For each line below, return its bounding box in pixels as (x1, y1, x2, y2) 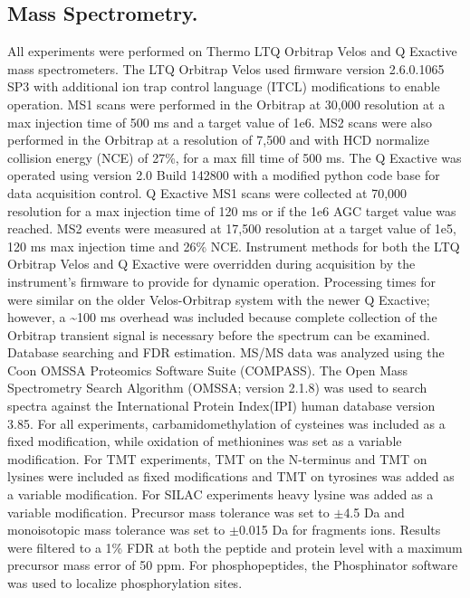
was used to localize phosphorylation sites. (7, 574, 243, 593)
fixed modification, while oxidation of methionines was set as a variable (7, 432, 402, 451)
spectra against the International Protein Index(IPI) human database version (7, 396, 436, 415)
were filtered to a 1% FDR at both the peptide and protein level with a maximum (7, 537, 463, 556)
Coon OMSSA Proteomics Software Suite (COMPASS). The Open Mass (7, 360, 408, 379)
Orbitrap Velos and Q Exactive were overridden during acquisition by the (7, 254, 416, 273)
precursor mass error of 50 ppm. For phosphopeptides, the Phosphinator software (7, 555, 458, 574)
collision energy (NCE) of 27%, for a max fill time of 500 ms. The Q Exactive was (7, 147, 462, 166)
